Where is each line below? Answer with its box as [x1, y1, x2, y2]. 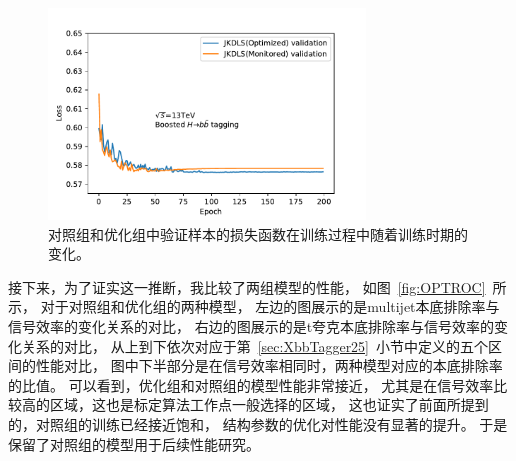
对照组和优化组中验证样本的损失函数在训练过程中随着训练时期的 [48, 223, 468, 244]
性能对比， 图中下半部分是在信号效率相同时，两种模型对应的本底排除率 [35, 355, 503, 376]
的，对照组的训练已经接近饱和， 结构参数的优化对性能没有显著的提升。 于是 [8, 413, 508, 434]
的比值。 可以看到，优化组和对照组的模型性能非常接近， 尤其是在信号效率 [8, 374, 494, 395]
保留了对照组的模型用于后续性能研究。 [8, 433, 260, 454]
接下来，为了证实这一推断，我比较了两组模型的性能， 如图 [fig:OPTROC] [8, 276, 486, 297]
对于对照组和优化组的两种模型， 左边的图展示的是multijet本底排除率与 [40, 296, 500, 317]
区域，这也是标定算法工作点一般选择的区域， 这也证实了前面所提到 [49, 394, 489, 415]
